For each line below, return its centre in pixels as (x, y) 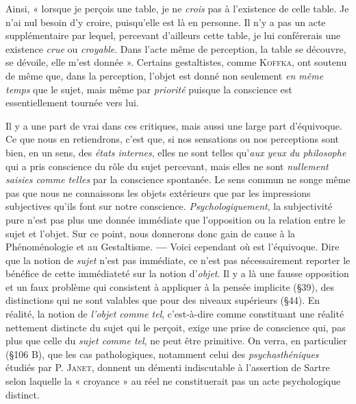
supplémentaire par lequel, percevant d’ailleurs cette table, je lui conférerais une (173, 35)
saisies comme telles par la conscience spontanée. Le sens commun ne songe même (178, 179)
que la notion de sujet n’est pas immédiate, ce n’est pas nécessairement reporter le (178, 260)
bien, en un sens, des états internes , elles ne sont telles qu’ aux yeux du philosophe (176, 152)
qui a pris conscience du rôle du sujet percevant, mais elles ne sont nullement (167, 166)
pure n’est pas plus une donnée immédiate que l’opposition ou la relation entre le (176, 219)
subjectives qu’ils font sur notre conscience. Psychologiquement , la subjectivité (169, 206)
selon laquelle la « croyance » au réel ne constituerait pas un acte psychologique (173, 381)
